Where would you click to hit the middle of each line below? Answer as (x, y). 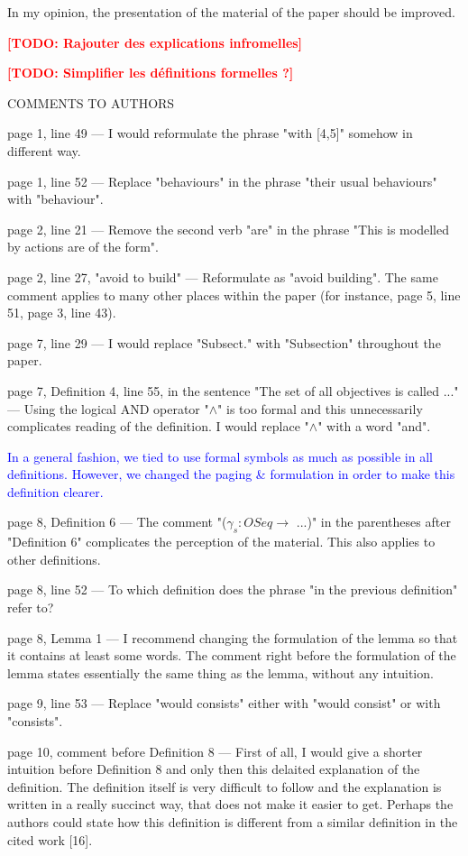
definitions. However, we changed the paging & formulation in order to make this (231, 474)
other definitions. (54, 559)
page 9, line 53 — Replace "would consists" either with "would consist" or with (224, 703)
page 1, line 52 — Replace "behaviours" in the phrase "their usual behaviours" (222, 181)
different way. (44, 150)
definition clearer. (55, 491)
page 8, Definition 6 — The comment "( (117, 522)
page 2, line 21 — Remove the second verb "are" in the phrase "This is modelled (228, 229)
